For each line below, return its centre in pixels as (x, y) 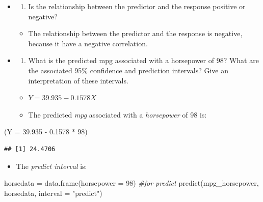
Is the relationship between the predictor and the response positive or (137, 6)
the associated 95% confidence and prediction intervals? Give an (128, 70)
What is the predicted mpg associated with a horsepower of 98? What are (143, 60)
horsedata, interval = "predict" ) (53, 193)
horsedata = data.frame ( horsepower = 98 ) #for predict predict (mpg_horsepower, (131, 183)
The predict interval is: (51, 166)
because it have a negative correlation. (88, 43)
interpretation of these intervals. (78, 80)
